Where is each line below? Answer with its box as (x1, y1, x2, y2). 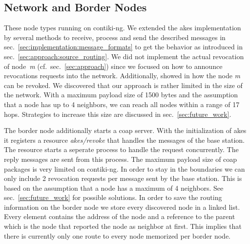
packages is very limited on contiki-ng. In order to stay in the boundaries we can (4, 163, 245, 174)
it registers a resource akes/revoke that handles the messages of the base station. (4, 134, 245, 145)
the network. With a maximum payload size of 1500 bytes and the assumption (4, 89, 238, 100)
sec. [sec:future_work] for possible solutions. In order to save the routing (4, 192, 222, 202)
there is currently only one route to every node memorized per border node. (4, 230, 230, 241)
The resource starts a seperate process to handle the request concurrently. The (4, 144, 239, 155)
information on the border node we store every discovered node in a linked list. (4, 201, 240, 212)
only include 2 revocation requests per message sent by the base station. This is (4, 173, 242, 183)
